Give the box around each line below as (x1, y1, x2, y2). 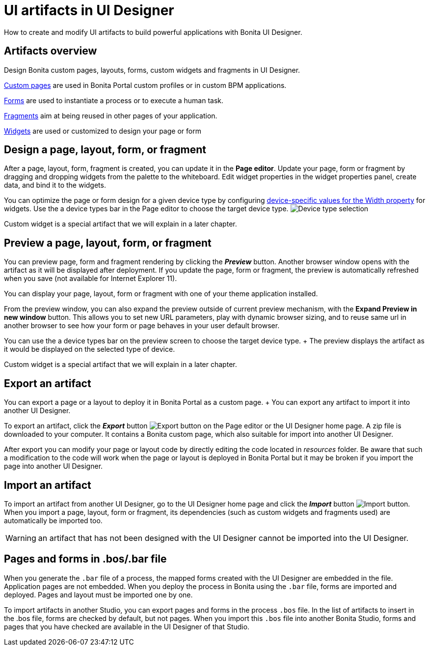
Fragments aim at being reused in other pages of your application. (4, 111, 217, 120)
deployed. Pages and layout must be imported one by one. (4, 590, 193, 599)
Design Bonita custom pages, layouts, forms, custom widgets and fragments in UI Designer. (4, 65, 300, 74)
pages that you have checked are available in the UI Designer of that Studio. (4, 622, 250, 631)
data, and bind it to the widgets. (4, 181, 106, 190)
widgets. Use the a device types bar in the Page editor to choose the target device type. (4, 204, 289, 213)
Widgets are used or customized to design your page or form (4, 126, 201, 135)
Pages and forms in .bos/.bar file (4, 553, 167, 565)
